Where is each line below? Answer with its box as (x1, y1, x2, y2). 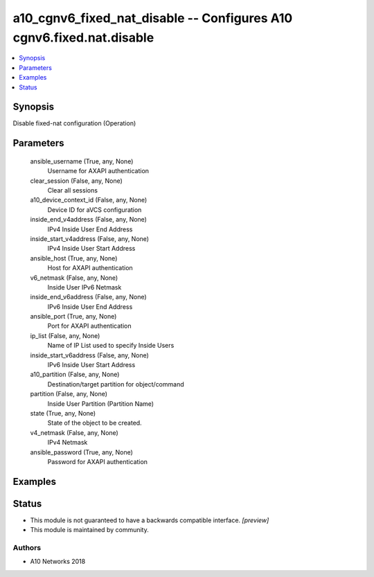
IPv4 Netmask (47, 438, 88, 447)
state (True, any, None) (30, 409, 96, 417)
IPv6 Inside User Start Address (47, 361, 136, 369)
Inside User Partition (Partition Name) (47, 399, 154, 408)
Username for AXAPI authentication (47, 167, 149, 175)
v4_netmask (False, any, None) (30, 428, 119, 436)
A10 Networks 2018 (30, 558, 86, 566)
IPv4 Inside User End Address (47, 225, 133, 233)
